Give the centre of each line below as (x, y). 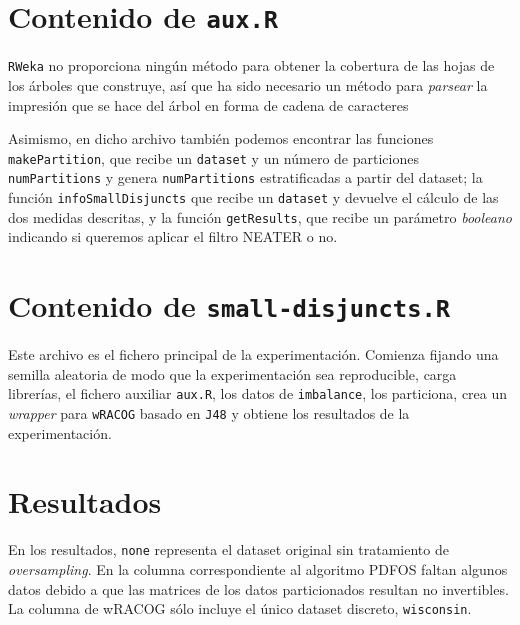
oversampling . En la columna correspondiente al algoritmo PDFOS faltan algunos (258, 569)
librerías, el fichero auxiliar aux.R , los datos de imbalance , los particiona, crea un (258, 393)
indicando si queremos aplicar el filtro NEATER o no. (173, 236)
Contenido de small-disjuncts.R (229, 305)
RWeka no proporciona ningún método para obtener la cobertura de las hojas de (251, 65)
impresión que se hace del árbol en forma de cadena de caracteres (208, 104)
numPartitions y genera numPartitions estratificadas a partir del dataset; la (245, 177)
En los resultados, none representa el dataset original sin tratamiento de (228, 549)
